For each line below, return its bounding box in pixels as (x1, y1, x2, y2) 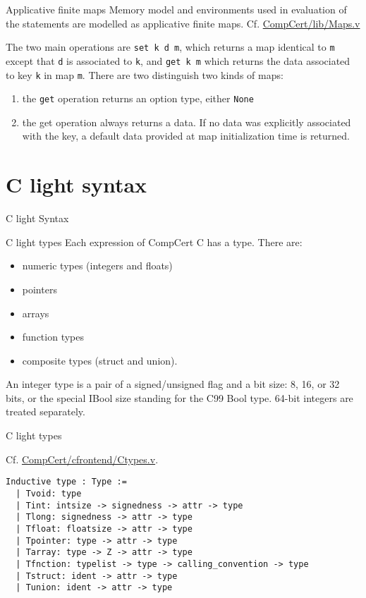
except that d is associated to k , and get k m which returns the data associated (6, 53, 350, 68)
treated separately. (6, 404, 85, 419)
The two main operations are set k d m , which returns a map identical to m (6, 39, 335, 54)
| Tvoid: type (16, 488, 82, 499)
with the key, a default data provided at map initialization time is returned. (22, 128, 350, 143)
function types (22, 329, 85, 344)
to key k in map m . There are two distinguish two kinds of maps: (6, 67, 283, 82)
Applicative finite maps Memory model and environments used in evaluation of (6, 2, 347, 16)
